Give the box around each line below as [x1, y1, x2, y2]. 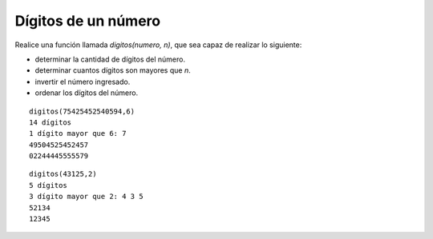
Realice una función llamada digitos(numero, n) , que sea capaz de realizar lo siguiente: [14, 40, 302, 50]
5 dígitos [29, 181, 67, 189]
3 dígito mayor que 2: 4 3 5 [29, 192, 144, 201]
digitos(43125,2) [29, 169, 97, 179]
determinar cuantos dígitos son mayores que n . [34, 66, 192, 75]
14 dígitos [29, 118, 72, 127]
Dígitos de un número [14, 12, 160, 30]
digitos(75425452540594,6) [29, 106, 136, 116]
